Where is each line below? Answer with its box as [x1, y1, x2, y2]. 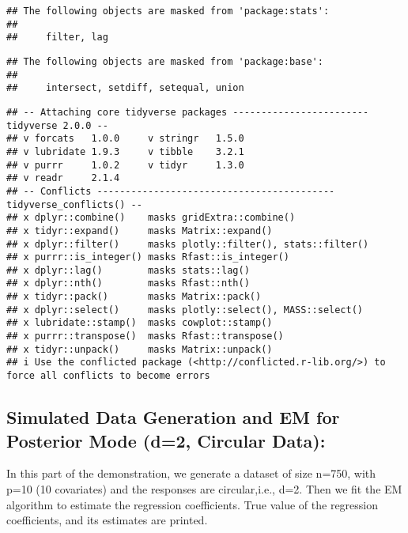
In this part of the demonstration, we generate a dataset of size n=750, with [6, 465, 376, 482]
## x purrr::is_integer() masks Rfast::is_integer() [6, 251, 289, 263]
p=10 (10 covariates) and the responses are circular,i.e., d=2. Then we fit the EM [6, 480, 402, 497]
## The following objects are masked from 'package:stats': [6, 6, 330, 17]
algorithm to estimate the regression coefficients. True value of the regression [6, 496, 379, 512]
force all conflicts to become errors [6, 370, 210, 382]
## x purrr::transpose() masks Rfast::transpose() [6, 331, 284, 342]
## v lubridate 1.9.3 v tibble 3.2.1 [6, 146, 244, 157]
